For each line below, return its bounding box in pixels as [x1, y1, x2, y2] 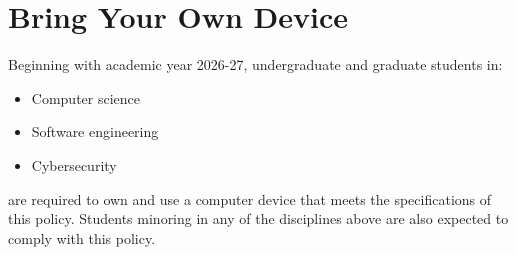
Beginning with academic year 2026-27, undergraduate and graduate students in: [8, 54, 503, 75]
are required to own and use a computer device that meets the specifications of [8, 188, 492, 209]
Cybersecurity [31, 154, 117, 175]
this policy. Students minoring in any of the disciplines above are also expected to [8, 208, 509, 229]
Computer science [31, 87, 141, 108]
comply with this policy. [8, 227, 156, 248]
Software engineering [31, 121, 159, 142]
